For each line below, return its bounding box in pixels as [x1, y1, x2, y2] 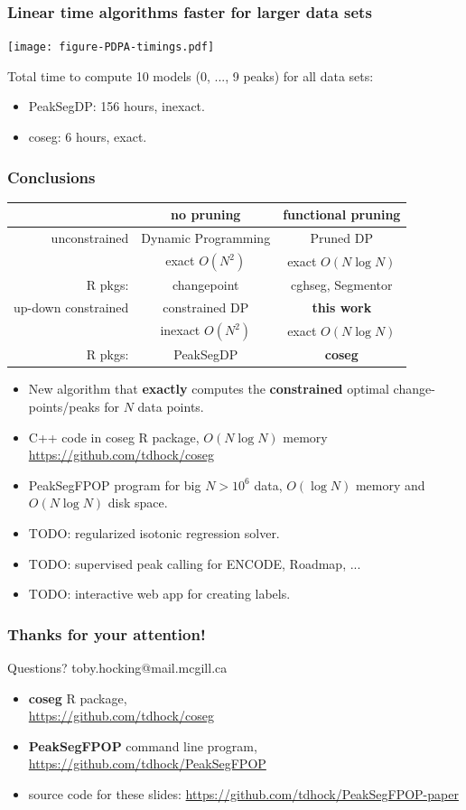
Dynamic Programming [141, 228, 271, 247]
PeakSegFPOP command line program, [28, 736, 257, 755]
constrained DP [163, 298, 249, 317]
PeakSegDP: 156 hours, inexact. [28, 97, 205, 116]
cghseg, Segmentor [291, 275, 393, 294]
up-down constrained [14, 298, 129, 317]
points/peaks [28, 396, 100, 415]
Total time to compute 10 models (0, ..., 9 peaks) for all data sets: [7, 66, 374, 85]
